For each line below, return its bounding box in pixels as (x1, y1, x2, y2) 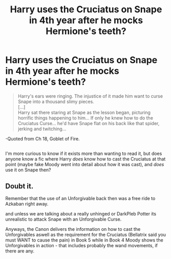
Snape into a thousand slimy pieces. (17, 98, 95, 105)
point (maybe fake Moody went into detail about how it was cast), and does (5, 162, 164, 168)
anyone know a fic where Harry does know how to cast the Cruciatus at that (5, 156, 166, 162)
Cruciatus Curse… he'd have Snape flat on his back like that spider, (17, 120, 160, 126)
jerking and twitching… (17, 126, 67, 132)
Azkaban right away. (5, 201, 49, 207)
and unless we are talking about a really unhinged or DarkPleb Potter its (5, 211, 157, 217)
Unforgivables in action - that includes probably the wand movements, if (5, 243, 158, 249)
